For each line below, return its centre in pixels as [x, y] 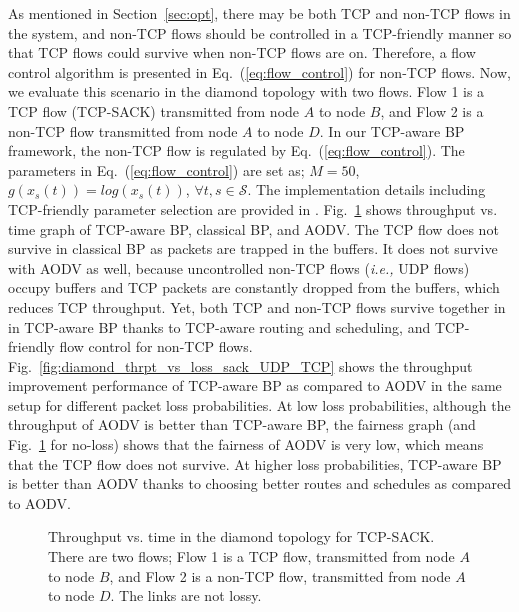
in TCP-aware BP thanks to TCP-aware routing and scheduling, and [219, 326]
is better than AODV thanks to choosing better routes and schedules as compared [259, 483]
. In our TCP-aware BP [392, 130]
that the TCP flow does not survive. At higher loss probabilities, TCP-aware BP [255, 463]
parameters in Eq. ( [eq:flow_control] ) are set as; [156, 169]
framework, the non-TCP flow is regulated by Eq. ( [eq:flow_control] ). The [236, 150]
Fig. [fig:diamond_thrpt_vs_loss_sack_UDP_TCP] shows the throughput [240, 365]
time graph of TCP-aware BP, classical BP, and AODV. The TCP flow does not [253, 228]
